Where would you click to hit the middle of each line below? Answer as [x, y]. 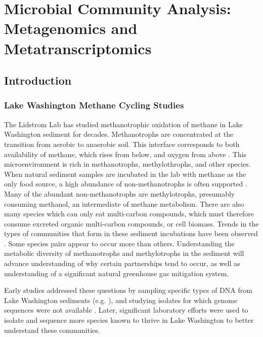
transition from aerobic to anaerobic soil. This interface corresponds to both [122, 144]
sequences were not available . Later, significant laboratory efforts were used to [126, 310]
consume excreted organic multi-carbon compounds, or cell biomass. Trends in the [131, 223]
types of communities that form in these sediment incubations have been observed [131, 233]
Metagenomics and [71, 28]
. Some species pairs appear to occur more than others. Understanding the [119, 243]
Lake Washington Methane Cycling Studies [94, 105]
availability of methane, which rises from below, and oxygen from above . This [125, 154]
